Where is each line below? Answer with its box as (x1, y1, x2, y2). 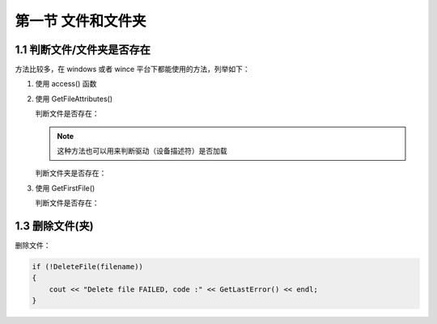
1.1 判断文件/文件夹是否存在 (15, 43, 151, 57)
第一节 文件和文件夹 (15, 12, 146, 30)
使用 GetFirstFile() (35, 183, 95, 193)
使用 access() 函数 (35, 79, 97, 89)
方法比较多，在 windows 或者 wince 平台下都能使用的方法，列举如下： (15, 65, 250, 74)
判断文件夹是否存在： (35, 168, 107, 178)
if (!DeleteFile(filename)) (32, 263, 143, 271)
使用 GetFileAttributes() (35, 94, 113, 103)
